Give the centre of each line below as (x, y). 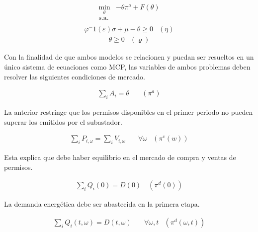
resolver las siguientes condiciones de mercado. (75, 76)
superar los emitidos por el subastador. (63, 121)
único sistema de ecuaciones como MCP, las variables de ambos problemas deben (127, 66)
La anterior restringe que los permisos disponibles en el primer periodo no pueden (129, 112)
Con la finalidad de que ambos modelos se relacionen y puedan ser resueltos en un (129, 57)
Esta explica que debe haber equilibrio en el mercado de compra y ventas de (120, 157)
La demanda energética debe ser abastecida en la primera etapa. (102, 204)
